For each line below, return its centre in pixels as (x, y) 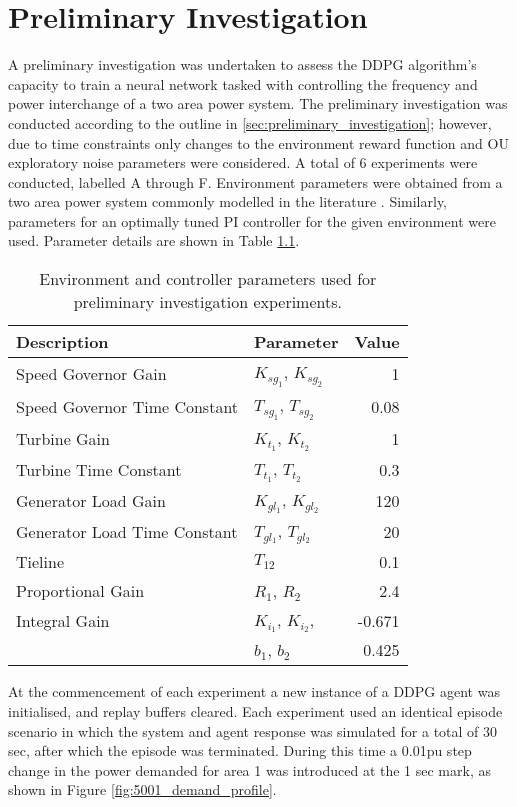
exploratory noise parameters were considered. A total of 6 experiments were (243, 162)
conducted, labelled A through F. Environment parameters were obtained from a (255, 181)
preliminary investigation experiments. (207, 302)
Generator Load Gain (91, 500)
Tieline (40, 561)
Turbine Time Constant (99, 469)
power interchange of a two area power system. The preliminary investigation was (258, 103)
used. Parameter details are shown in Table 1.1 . (154, 240)
